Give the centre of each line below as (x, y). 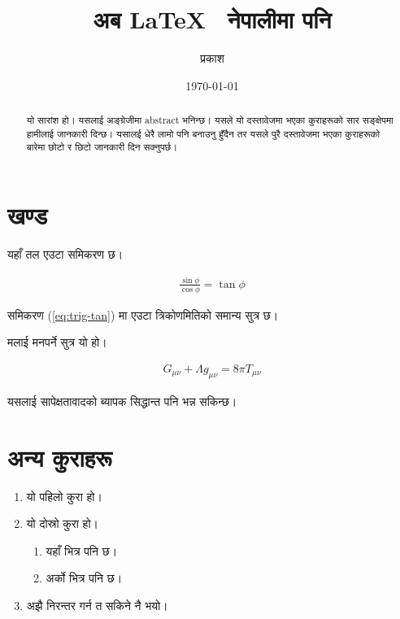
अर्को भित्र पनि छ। (84, 578)
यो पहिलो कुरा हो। (64, 496)
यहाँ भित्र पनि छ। (82, 550)
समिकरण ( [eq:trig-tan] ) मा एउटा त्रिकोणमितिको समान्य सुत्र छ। (143, 314)
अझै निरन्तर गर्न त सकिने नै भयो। (97, 605)
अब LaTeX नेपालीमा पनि (212, 19)
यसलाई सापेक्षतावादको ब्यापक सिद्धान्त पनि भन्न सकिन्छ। (122, 401)
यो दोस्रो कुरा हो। (63, 523)
